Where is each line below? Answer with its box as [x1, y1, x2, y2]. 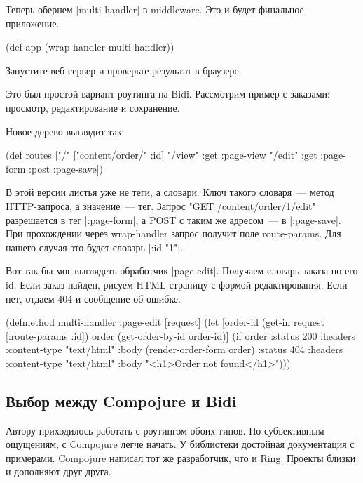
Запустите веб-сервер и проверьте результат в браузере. [6, 62, 242, 77]
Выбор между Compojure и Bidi [6, 390, 237, 411]
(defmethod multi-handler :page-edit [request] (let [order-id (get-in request [6, 315, 324, 329]
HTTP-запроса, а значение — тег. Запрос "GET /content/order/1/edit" [6, 198, 316, 213]
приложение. [6, 15, 60, 30]
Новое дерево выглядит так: [6, 124, 125, 138]
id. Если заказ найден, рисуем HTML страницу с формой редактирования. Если [6, 277, 348, 291]
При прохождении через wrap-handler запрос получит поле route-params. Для [6, 226, 341, 241]
